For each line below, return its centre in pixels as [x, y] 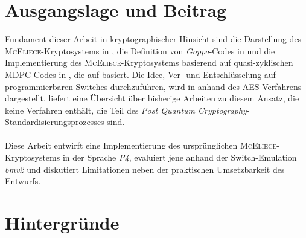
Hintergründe [62, 223]
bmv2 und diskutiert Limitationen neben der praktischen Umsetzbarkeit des [145, 169]
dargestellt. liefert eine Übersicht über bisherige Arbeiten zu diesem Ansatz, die [152, 98]
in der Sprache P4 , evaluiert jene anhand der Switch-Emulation [180, 157]
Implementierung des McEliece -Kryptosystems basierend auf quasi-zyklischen [149, 63]
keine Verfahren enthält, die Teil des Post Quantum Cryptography [126, 110]
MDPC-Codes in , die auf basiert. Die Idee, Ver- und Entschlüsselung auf [140, 74]
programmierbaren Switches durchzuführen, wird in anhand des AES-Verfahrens [153, 86]
